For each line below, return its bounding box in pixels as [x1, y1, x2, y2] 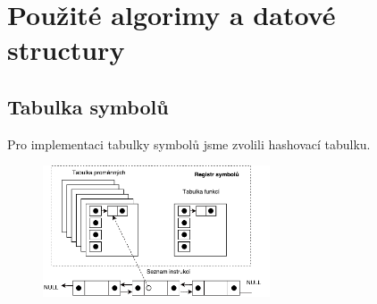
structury [7, 31, 125, 68]
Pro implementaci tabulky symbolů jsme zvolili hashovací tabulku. [7, 134, 371, 153]
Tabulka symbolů [7, 92, 169, 120]
